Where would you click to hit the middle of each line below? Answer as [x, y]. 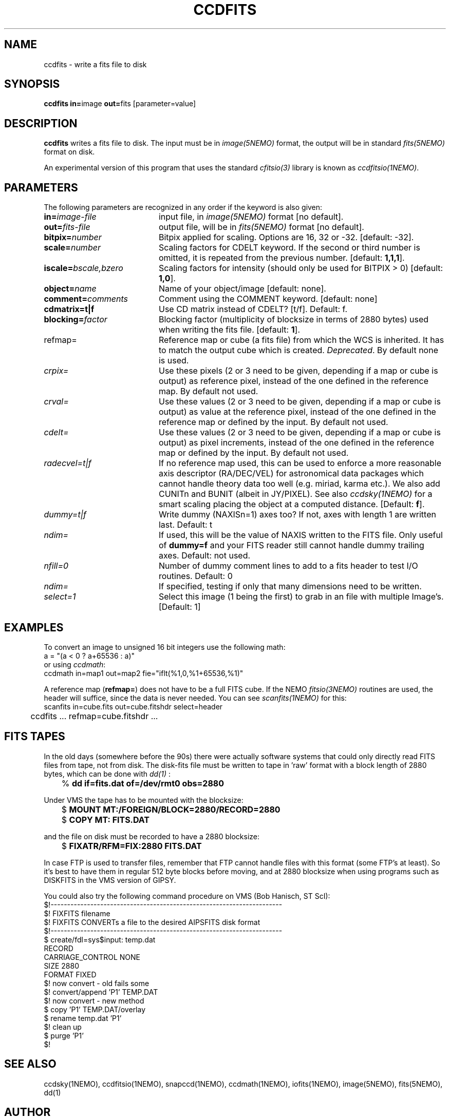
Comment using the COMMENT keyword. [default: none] [268, 299]
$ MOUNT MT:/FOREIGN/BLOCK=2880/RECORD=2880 [171, 809]
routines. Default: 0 [195, 576]
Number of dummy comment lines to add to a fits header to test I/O [288, 566]
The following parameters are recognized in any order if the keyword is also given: [183, 207]
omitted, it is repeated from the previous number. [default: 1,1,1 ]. [282, 258]
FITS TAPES [35, 737]
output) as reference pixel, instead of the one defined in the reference [294, 381]
